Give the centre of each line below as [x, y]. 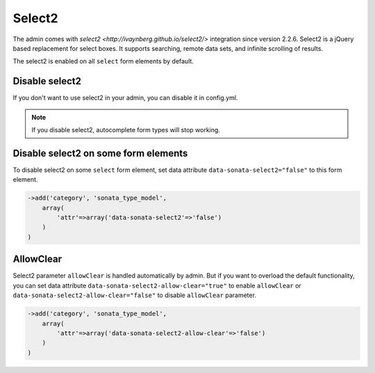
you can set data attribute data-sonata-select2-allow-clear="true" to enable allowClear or [157, 285]
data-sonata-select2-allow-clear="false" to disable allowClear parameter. [135, 295]
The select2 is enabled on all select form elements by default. [103, 61]
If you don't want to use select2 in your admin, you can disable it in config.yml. [125, 98]
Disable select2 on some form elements [100, 153]
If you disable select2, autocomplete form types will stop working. [126, 130]
